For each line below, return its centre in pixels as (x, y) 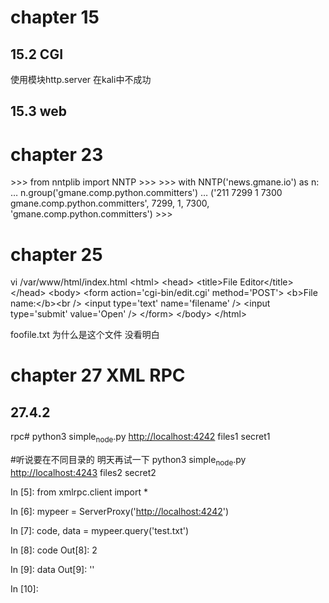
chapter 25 (56, 254)
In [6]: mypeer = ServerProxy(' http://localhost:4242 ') (120, 511)
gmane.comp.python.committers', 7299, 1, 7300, (110, 203)
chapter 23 (57, 154)
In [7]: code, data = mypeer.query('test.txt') (100, 530)
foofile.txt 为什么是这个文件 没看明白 (85, 335)
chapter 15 (55, 17)
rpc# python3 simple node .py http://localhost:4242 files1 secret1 (140, 438)
